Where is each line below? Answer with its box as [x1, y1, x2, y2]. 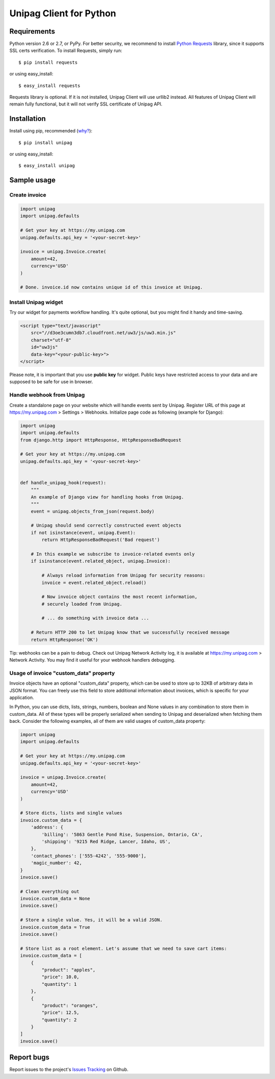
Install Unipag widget [9, 299, 63, 306]
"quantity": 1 [41, 981, 77, 987]
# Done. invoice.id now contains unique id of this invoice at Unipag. [20, 284, 203, 290]
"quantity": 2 [41, 1017, 77, 1022]
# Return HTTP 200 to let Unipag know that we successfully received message [31, 630, 230, 635]
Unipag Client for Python [9, 8, 117, 19]
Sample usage [9, 176, 56, 184]
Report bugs [9, 1053, 50, 1062]
